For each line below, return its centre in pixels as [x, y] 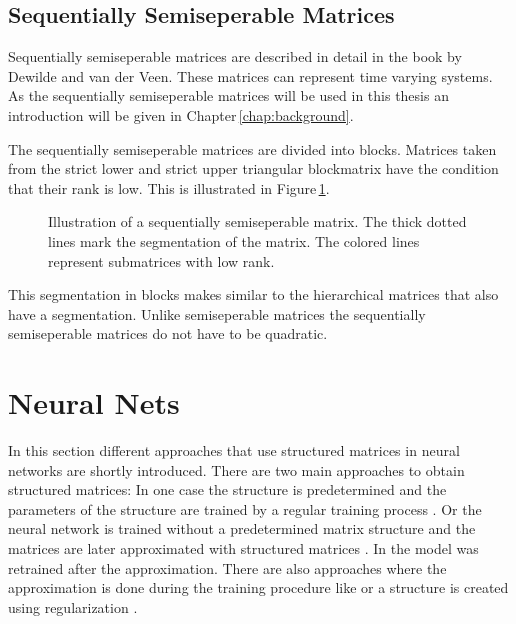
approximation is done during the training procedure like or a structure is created [258, 587]
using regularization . [73, 606]
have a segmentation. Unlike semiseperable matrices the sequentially [217, 313]
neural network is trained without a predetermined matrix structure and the [242, 528]
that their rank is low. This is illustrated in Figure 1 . [169, 187]
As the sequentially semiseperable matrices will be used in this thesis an [228, 95]
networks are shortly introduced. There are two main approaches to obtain [236, 469]
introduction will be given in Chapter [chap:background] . [181, 114]
